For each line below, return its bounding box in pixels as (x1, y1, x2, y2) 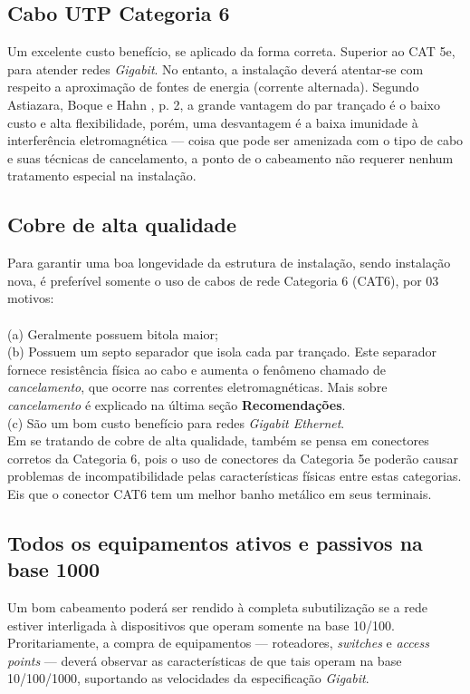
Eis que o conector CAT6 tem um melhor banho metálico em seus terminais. (7, 484, 432, 503)
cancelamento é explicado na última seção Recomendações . (7, 395, 346, 414)
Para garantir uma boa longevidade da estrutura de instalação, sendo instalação (7, 253, 451, 272)
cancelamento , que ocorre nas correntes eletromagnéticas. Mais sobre (7, 377, 388, 396)
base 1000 (7, 555, 101, 583)
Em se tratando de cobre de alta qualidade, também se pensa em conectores (7, 431, 429, 450)
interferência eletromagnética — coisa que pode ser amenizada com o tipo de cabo (7, 131, 464, 150)
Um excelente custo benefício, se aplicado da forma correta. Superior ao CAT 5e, (7, 42, 456, 61)
